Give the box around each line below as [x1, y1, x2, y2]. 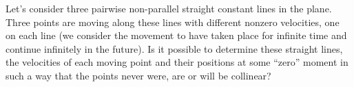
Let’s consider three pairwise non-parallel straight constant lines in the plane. [6, 1, 332, 15]
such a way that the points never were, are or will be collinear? [6, 68, 271, 82]
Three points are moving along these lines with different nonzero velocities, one [6, 14, 340, 29]
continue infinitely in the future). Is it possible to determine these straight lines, [6, 41, 343, 55]
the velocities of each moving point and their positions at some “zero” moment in [6, 55, 348, 69]
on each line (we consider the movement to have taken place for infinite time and [6, 28, 347, 42]
